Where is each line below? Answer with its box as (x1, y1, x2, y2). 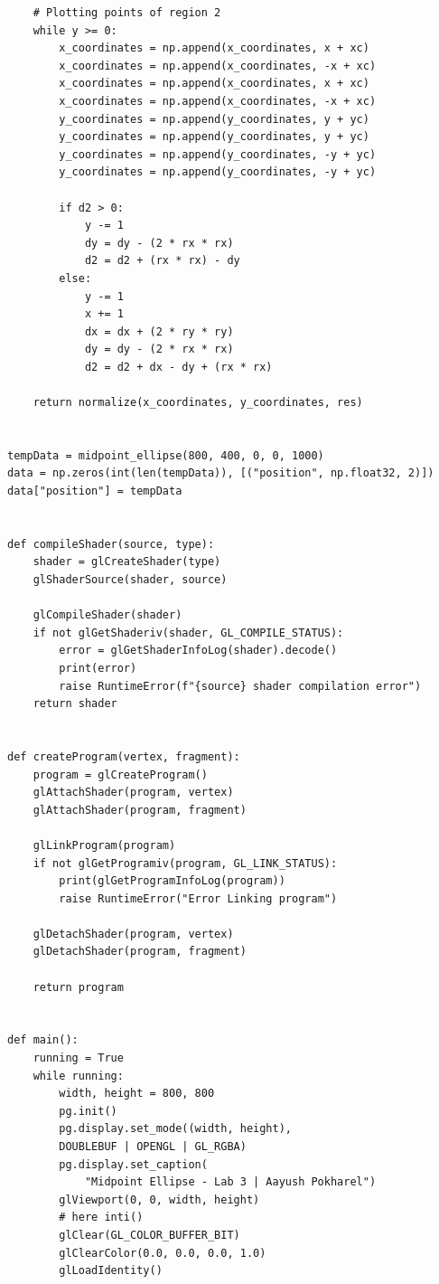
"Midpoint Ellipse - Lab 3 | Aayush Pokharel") (84, 1175, 377, 1189)
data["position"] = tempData (7, 485, 182, 498)
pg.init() (59, 1104, 117, 1118)
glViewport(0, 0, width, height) (59, 1193, 260, 1206)
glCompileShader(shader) (33, 609, 182, 622)
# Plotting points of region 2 (33, 6, 221, 19)
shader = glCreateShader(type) (33, 555, 221, 569)
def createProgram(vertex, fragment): (7, 750, 240, 763)
